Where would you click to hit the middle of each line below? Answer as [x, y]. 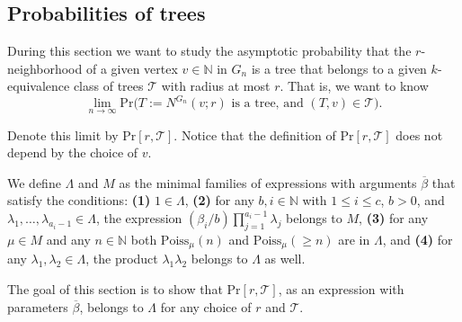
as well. [285, 259]
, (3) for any [394, 218]
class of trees [108, 86]
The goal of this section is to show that [115, 288]
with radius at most [216, 86]
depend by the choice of [73, 152]
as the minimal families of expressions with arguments [268, 182]
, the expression [139, 218]
